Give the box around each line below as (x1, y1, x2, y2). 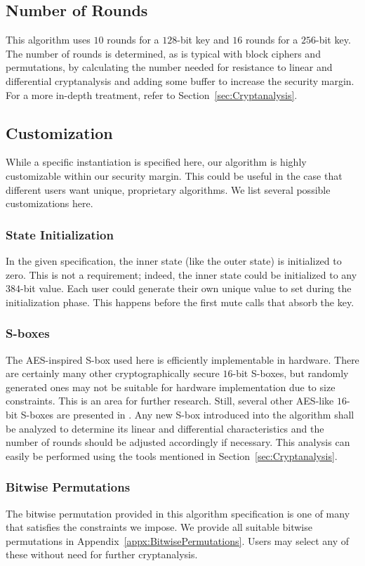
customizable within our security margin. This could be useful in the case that (6, 168, 343, 183)
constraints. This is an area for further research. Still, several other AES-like (6, 393, 334, 408)
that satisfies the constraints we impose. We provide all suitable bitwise (6, 520, 312, 534)
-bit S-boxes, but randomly (232, 366, 349, 381)
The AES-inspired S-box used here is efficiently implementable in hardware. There (6, 352, 359, 367)
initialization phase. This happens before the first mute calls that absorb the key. (6, 294, 354, 309)
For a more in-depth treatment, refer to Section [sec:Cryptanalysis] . (6, 87, 298, 102)
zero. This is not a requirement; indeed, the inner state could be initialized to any (6, 267, 357, 282)
